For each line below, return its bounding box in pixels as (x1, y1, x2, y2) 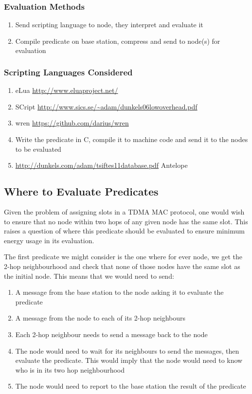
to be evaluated (15, 143, 61, 154)
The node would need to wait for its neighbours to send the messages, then (15, 345, 239, 356)
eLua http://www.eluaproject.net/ (15, 85, 118, 95)
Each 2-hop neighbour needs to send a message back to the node (15, 329, 208, 339)
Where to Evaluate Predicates (4, 184, 159, 199)
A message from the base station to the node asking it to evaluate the (15, 287, 224, 297)
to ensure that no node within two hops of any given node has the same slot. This (4, 216, 248, 226)
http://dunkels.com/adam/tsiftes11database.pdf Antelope (15, 160, 188, 170)
